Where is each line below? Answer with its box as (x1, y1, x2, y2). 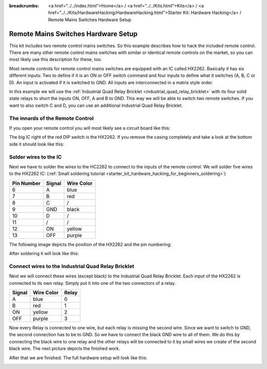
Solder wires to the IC (9, 154, 62, 160)
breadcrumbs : (9, 3, 40, 8)
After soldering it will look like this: (9, 251, 79, 257)
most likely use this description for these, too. (9, 56, 102, 62)
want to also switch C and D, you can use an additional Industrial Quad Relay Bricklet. (9, 102, 183, 108)
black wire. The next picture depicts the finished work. (9, 346, 121, 352)
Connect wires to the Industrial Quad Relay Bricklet (9, 263, 134, 269)
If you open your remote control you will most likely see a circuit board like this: (9, 125, 171, 131)
